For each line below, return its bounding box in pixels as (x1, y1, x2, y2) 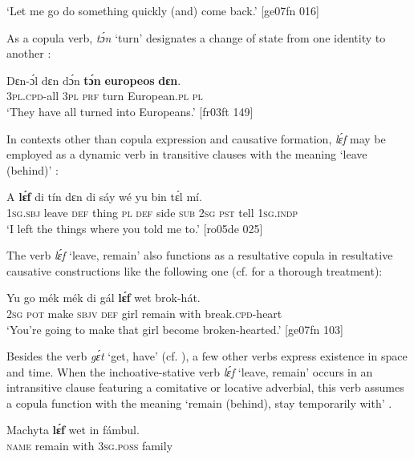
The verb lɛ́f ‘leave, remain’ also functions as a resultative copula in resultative (6, 247, 393, 264)
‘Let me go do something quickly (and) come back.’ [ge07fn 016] (6, 2, 319, 18)
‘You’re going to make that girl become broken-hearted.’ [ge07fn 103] (6, 320, 343, 337)
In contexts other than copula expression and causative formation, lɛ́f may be (6, 130, 386, 147)
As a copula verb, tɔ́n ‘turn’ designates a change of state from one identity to (6, 29, 386, 46)
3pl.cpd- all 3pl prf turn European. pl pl (6, 87, 203, 104)
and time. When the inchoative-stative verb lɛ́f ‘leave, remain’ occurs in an (6, 363, 373, 380)
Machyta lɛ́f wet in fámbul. (6, 421, 140, 438)
